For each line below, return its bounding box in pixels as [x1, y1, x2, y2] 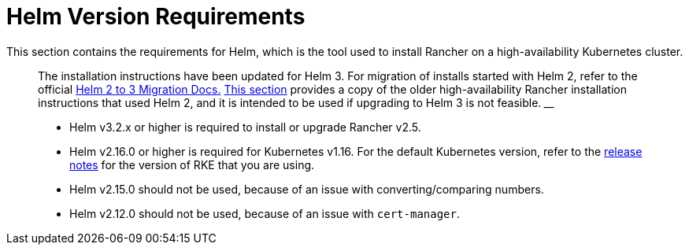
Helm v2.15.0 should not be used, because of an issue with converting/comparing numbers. [69, 182, 544, 196]
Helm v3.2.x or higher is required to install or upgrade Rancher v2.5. [69, 120, 421, 134]
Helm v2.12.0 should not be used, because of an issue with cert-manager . [69, 206, 461, 220]
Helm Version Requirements [6, 3, 306, 30]
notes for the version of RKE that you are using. [69, 157, 315, 172]
